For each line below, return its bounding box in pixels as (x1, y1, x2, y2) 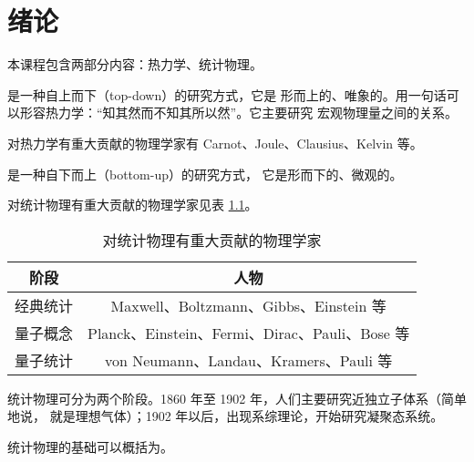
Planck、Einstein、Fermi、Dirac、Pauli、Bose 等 (88, 322, 410, 344)
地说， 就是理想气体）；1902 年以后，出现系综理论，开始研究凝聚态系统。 (7, 406, 444, 426)
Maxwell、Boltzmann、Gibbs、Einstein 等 (110, 294, 386, 316)
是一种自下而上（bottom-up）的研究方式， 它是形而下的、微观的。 (7, 164, 403, 183)
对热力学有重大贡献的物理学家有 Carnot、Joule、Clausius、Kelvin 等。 (7, 133, 423, 152)
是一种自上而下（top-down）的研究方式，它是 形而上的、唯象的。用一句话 (7, 85, 447, 104)
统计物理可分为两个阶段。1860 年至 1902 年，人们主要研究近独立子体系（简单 (7, 388, 467, 407)
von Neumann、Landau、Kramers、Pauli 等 (104, 349, 393, 371)
